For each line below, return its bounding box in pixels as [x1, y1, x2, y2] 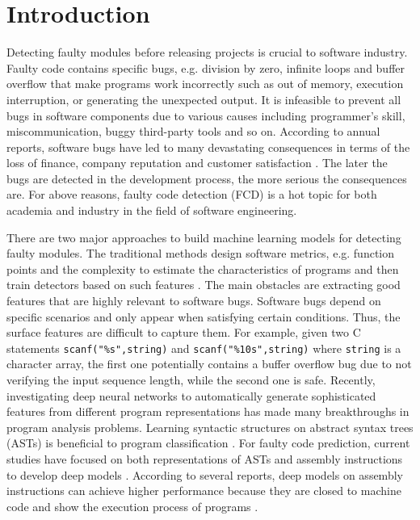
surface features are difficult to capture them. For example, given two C [6, 324, 361, 341]
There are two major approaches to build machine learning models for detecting [6, 229, 401, 245]
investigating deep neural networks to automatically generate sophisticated [6, 387, 376, 404]
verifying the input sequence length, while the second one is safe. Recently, [6, 371, 376, 388]
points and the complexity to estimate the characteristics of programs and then [6, 260, 399, 277]
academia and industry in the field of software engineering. [6, 202, 297, 219]
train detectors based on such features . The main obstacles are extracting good [6, 276, 401, 293]
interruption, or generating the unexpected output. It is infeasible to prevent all [6, 90, 401, 107]
